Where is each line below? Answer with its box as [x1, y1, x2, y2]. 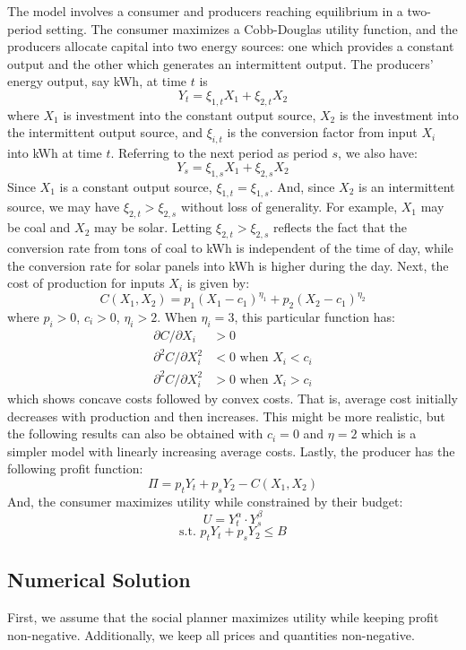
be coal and [7, 218, 71, 237]
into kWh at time [7, 143, 102, 162]
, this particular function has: [234, 308, 395, 326]
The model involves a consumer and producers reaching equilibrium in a [7, 2, 403, 20]
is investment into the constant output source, [63, 105, 316, 124]
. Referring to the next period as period [110, 143, 328, 162]
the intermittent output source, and [7, 123, 203, 142]
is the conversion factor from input [227, 123, 418, 142]
